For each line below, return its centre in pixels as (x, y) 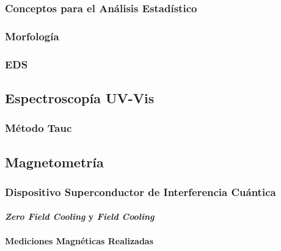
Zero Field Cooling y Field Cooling (80, 216)
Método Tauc (38, 128)
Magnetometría (54, 162)
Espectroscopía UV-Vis (80, 97)
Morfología (32, 36)
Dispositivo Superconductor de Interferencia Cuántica (140, 191)
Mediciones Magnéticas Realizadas (79, 240)
